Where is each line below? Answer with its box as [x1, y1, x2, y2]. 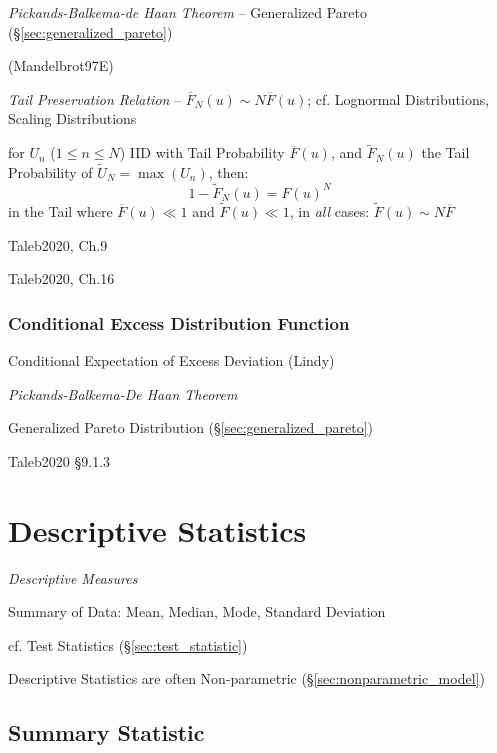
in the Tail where [8, 201, 113, 222]
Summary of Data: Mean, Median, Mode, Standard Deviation [8, 601, 386, 622]
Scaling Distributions [8, 108, 137, 129]
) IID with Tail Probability [119, 142, 285, 163]
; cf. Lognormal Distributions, [307, 88, 490, 109]
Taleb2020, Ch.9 [8, 234, 108, 255]
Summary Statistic [8, 717, 205, 748]
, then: [208, 162, 249, 182]
